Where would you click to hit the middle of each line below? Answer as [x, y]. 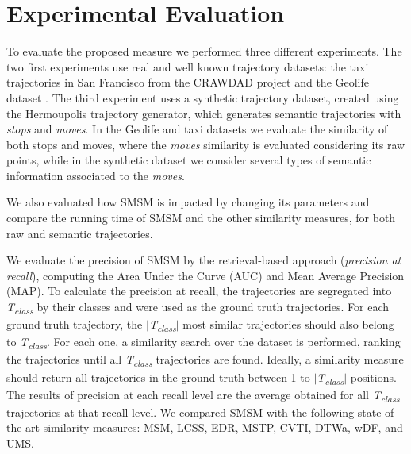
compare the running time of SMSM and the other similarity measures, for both [201, 218]
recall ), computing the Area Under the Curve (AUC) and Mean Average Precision [205, 275]
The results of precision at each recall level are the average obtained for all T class [203, 395]
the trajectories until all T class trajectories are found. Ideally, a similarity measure [205, 360]
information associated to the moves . [96, 175]
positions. [373, 377]
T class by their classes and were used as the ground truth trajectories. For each [198, 308]
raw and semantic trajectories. [80, 233]
